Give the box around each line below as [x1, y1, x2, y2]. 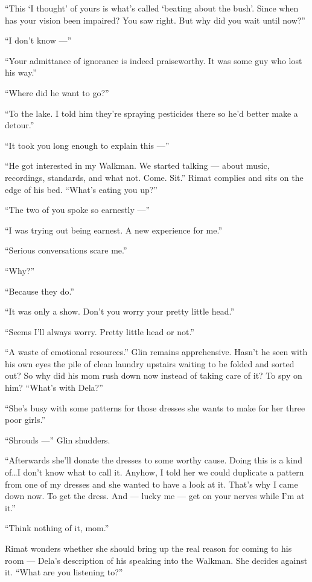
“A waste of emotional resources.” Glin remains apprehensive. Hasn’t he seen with [5, 345, 308, 358]
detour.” [5, 119, 34, 131]
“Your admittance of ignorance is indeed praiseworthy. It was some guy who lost [5, 54, 302, 67]
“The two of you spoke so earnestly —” [5, 203, 150, 216]
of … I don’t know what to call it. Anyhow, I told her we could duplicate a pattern [5, 466, 304, 479]
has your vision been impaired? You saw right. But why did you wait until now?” [5, 13, 305, 26]
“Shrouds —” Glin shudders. [5, 433, 110, 446]
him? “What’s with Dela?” [5, 381, 103, 394]
